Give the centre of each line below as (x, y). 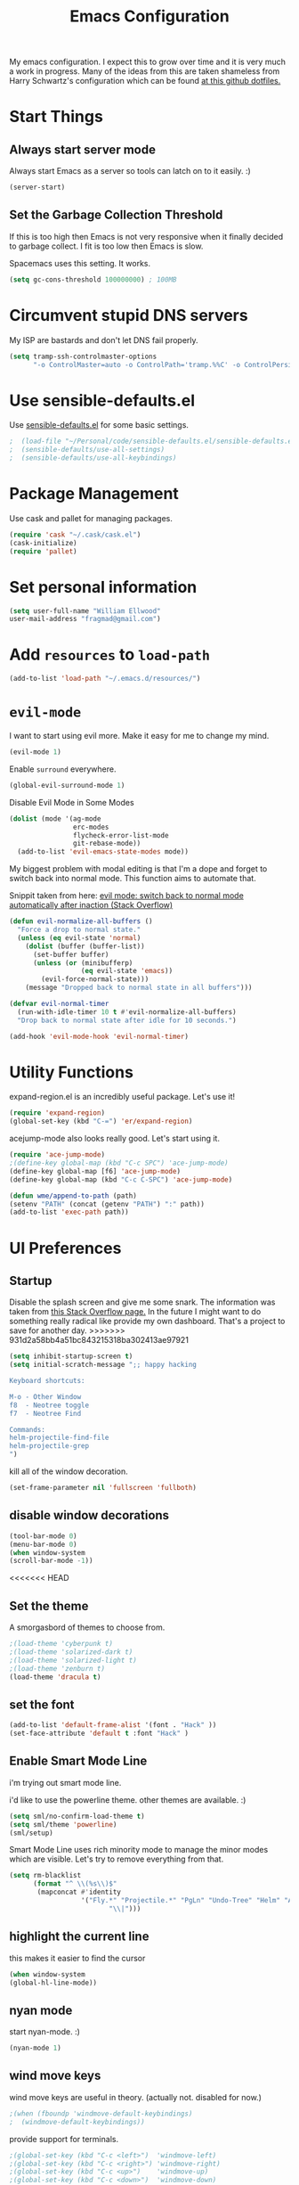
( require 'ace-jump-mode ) (57, 1155)
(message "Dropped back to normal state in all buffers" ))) (139, 988)
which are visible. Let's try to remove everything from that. (117, 1859)
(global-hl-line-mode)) (53, 1983)
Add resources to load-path (110, 655)
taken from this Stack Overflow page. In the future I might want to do (135, 1312)
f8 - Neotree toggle (49, 1405)
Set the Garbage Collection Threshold (116, 215)
